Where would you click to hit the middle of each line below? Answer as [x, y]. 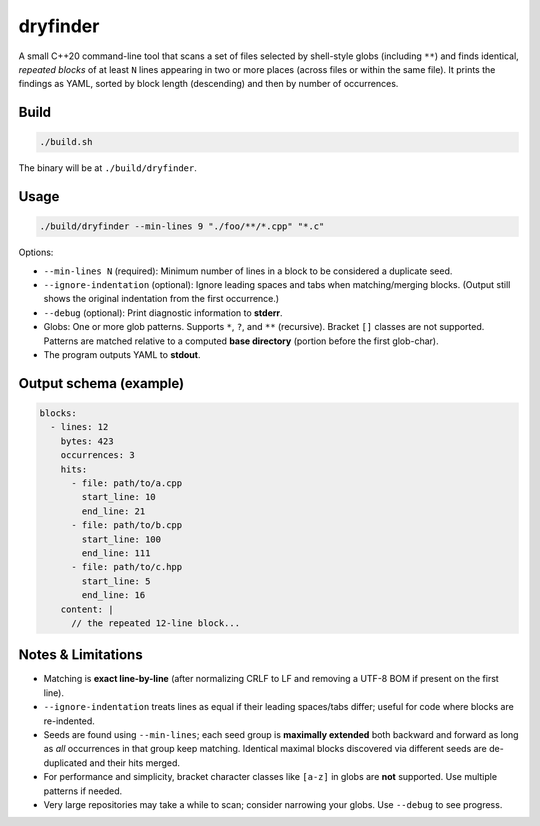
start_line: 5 [116, 581]
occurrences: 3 [97, 455]
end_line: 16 [113, 595]
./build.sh [66, 142]
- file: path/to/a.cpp [127, 483]
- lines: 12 [79, 427]
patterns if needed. [83, 791]
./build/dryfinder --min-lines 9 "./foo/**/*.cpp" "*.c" [182, 226]
